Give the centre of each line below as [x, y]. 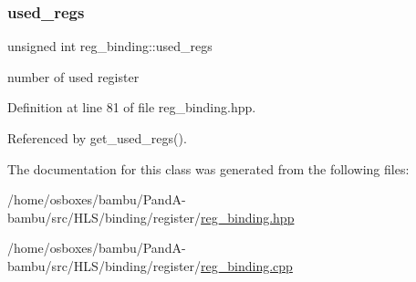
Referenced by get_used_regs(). [97, 138]
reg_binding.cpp [247, 265]
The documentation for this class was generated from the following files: [208, 168]
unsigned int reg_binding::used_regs [110, 46]
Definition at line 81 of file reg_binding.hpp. [132, 107]
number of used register [73, 76]
